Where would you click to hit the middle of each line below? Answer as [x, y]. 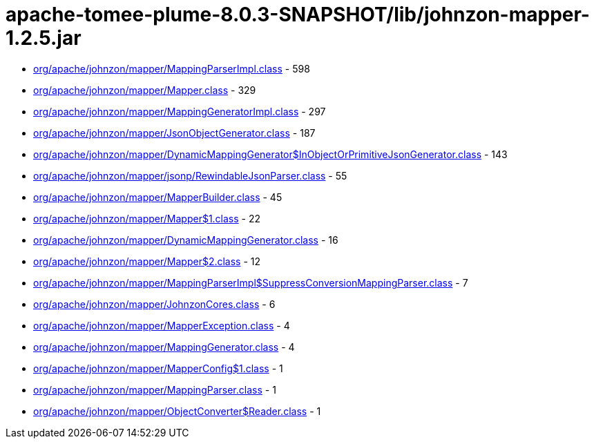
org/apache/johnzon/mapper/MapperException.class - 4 [162, 325]
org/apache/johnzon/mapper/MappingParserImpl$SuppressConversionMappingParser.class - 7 [251, 282]
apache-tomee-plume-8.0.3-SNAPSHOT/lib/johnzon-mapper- [298, 15]
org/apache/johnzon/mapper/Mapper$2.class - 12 [147, 261]
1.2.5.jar [44, 38]
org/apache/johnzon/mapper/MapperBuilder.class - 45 [158, 197]
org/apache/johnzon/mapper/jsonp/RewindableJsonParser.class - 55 [190, 175]
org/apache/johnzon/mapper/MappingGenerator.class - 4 [164, 347]
